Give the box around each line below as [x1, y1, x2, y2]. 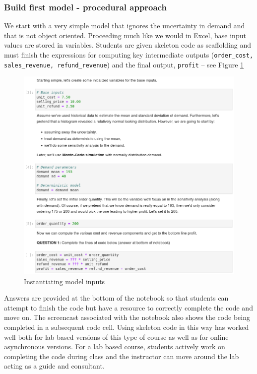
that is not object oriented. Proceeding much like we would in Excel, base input [4, 30, 246, 40]
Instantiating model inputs [24, 276, 105, 286]
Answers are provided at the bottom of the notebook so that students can [4, 293, 229, 303]
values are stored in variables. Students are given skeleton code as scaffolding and [4, 40, 252, 50]
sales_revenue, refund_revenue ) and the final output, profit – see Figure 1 [4, 59, 244, 69]
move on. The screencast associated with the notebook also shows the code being [4, 312, 250, 322]
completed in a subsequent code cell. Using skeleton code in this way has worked [4, 321, 249, 332]
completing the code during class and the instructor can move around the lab [4, 351, 239, 361]
